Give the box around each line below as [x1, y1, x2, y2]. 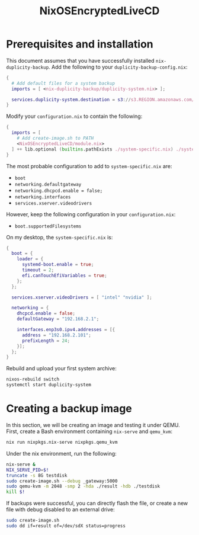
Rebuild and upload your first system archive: [6, 365, 117, 372]
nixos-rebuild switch [6, 376, 60, 383]
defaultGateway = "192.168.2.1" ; [17, 316, 99, 322]
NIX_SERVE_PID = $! [6, 467, 49, 473]
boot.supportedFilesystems [14, 223, 82, 229]
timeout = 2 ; [21, 267, 54, 273]
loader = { [17, 256, 44, 262]
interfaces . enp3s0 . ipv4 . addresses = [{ [17, 327, 115, 333]
